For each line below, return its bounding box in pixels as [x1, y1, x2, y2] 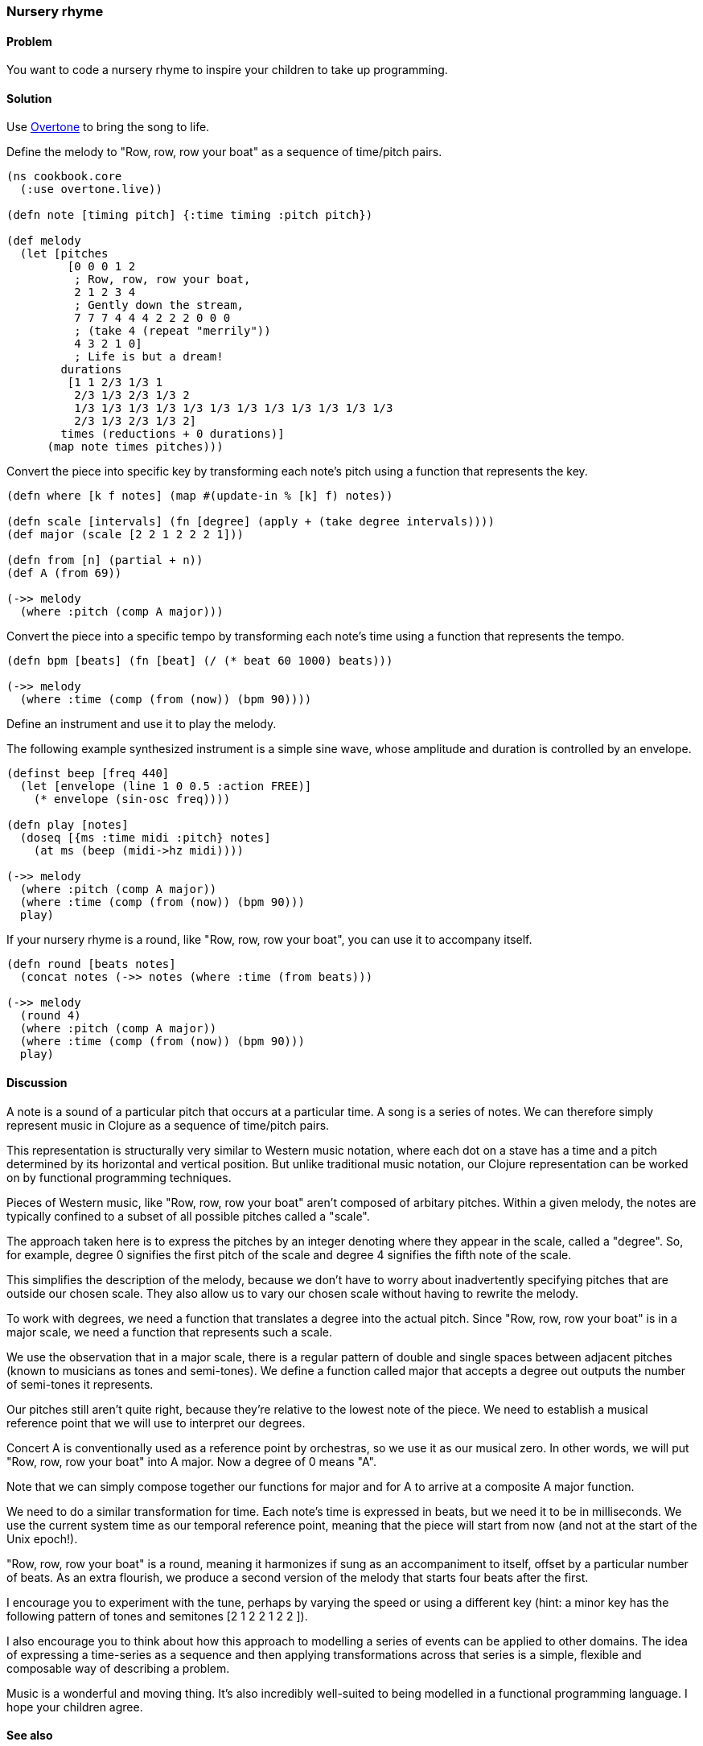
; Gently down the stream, [74, 299, 245, 312]
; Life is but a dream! [74, 350, 224, 364]
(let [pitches [19, 247, 109, 261]
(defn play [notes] [6, 818, 129, 832]
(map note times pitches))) [47, 440, 224, 454]
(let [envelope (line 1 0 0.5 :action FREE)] [19, 780, 312, 793]
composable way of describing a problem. [6, 1661, 230, 1675]
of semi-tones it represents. [6, 1377, 154, 1391]
